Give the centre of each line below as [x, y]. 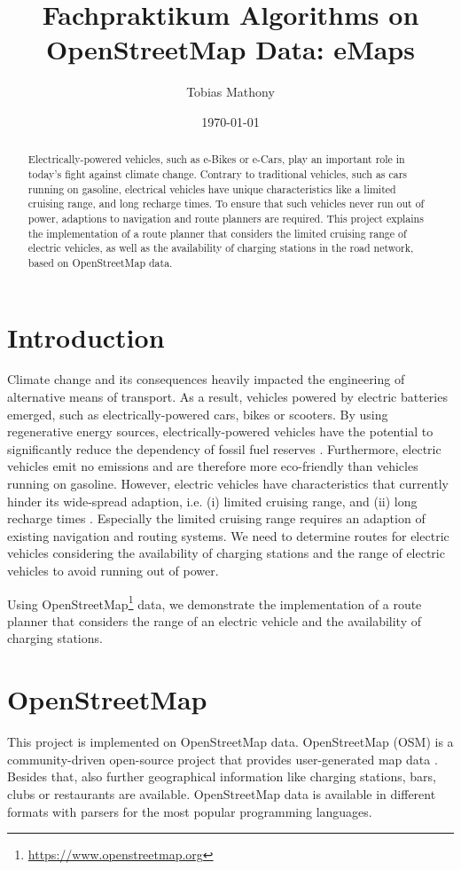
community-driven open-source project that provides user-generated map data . [223, 759]
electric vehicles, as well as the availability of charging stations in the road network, [221, 248]
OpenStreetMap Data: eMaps [230, 49]
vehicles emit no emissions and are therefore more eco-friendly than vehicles [213, 466]
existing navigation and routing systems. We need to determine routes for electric [228, 535]
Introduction [86, 337]
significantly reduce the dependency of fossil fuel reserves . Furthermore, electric [224, 448]
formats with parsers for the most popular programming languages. [190, 811]
